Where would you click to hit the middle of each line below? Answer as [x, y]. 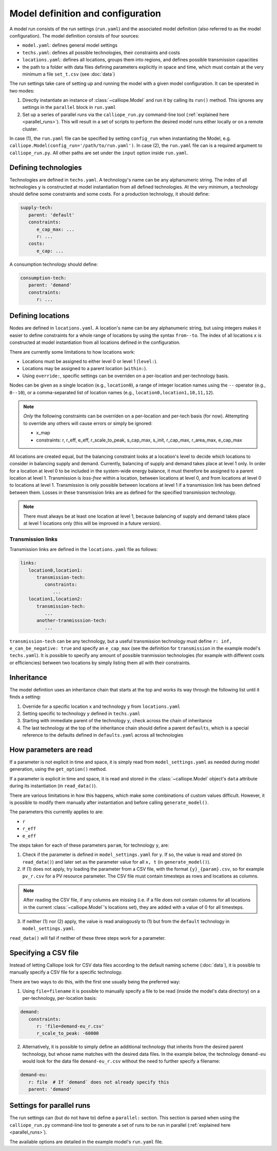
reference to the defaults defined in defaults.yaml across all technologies [103, 735]
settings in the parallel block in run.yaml [69, 107]
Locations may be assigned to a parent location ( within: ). [85, 369]
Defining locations [39, 316]
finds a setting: [25, 697]
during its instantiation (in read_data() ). [53, 786]
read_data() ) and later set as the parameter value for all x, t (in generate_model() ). [116, 862]
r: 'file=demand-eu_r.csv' [71, 1026]
